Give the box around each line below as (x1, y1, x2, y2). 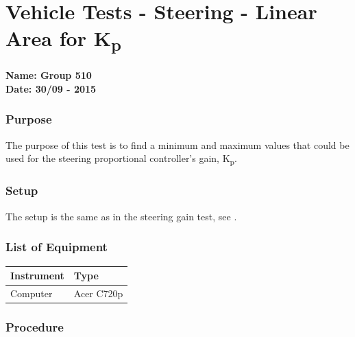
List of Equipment (5, 238, 108, 255)
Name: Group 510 (5, 68, 92, 82)
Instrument (10, 268, 64, 283)
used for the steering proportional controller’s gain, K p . (5, 151, 237, 167)
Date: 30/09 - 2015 (5, 81, 97, 95)
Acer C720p (73, 286, 123, 300)
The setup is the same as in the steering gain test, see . (5, 209, 237, 223)
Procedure (5, 318, 64, 335)
